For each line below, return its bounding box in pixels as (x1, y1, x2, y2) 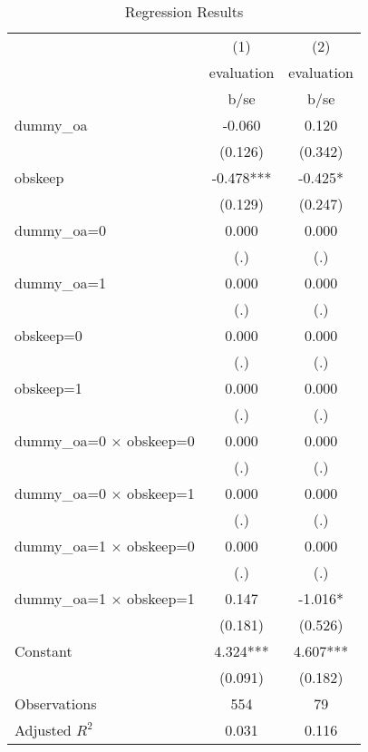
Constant (15, 640, 73, 661)
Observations (15, 693, 97, 714)
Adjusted (15, 719, 72, 740)
